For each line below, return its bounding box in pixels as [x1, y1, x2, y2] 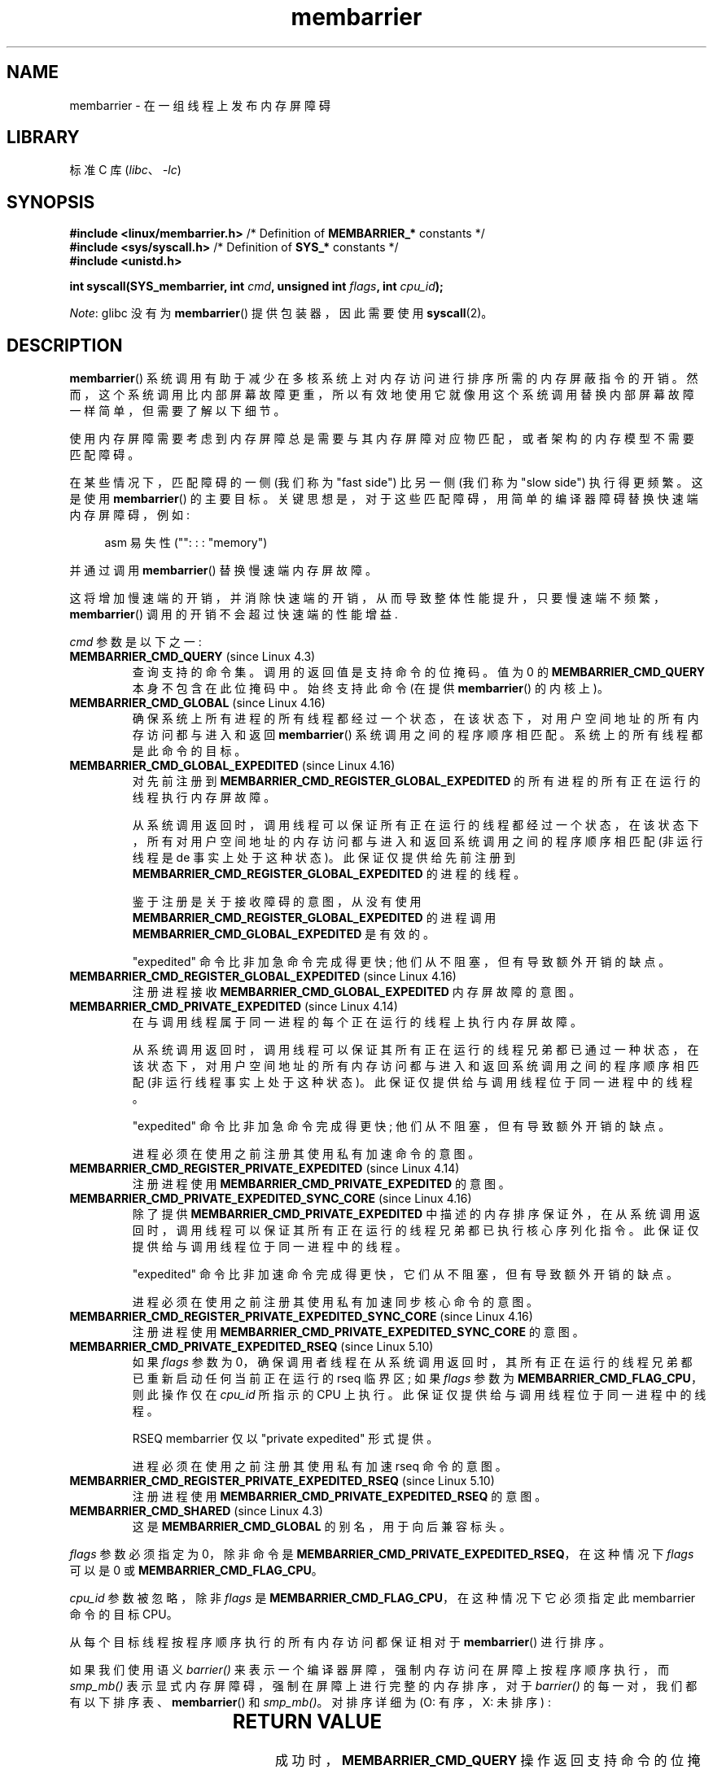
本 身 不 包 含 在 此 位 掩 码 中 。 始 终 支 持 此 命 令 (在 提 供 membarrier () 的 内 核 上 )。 [132, 681, 609, 696]
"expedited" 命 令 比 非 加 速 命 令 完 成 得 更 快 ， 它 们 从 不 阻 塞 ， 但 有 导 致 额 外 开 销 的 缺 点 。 [132, 1267, 678, 1282]
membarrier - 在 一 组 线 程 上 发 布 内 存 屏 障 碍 [69, 98, 330, 112]
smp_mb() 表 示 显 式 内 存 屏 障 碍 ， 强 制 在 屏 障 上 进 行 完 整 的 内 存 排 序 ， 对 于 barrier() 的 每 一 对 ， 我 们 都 [69, 1679, 698, 1693]
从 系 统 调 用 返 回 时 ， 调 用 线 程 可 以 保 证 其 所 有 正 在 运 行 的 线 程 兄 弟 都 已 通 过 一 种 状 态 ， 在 [132, 1042, 699, 1057]
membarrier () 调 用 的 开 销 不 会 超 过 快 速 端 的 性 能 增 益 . [69, 607, 398, 622]
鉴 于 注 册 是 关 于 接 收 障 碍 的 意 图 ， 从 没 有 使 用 [132, 894, 422, 909]
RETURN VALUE [232, 1710, 382, 1734]
